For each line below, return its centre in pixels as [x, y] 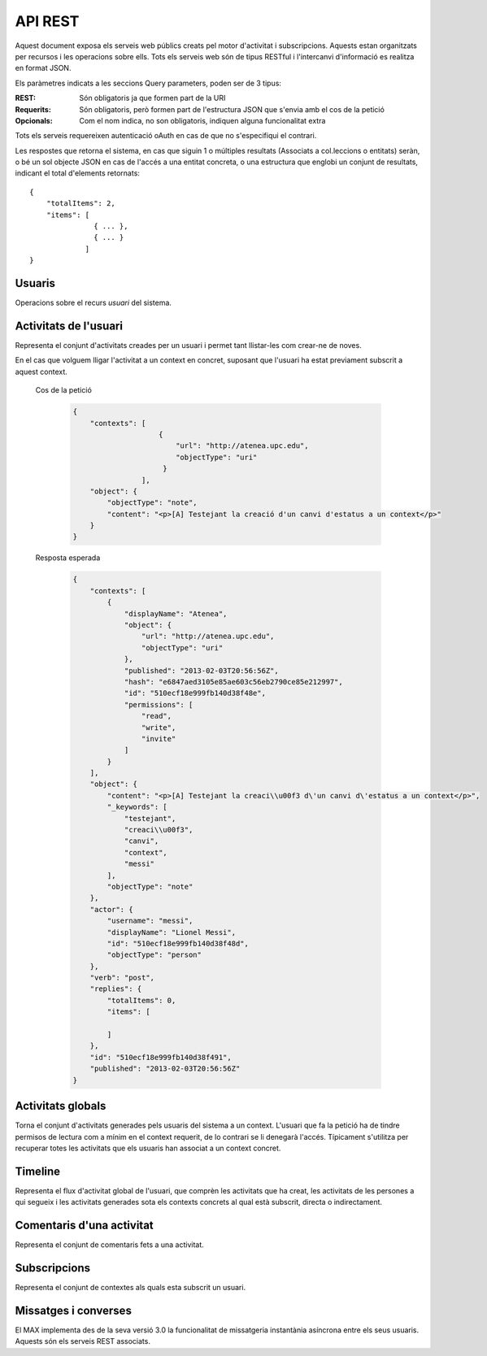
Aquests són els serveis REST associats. [83, 1341]
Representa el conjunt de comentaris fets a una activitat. [110, 1245]
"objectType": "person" [154, 955]
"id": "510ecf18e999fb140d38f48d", [178, 943]
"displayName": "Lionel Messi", [171, 932]
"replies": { [116, 989]
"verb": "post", [122, 978]
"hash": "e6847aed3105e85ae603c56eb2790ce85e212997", [233, 682]
